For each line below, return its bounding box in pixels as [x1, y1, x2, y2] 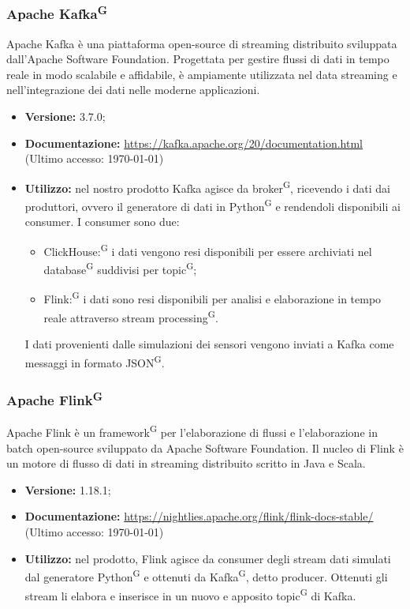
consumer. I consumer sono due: [24, 213, 180, 230]
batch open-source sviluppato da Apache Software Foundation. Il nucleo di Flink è [6, 439, 404, 456]
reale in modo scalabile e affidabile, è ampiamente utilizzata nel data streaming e [6, 66, 397, 82]
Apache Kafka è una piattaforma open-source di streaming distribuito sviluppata [6, 35, 397, 51]
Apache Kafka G [6, 2, 108, 24]
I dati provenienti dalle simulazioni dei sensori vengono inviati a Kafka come [24, 335, 394, 351]
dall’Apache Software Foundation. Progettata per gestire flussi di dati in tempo [6, 51, 389, 67]
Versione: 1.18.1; [24, 481, 111, 498]
